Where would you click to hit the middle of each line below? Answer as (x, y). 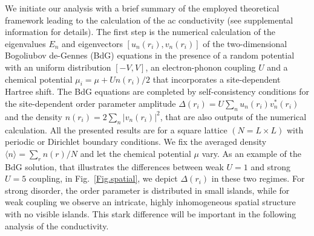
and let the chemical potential (136, 153)
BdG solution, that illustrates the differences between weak (114, 166)
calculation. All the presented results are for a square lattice (116, 129)
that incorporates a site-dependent (217, 79)
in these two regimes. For (258, 178)
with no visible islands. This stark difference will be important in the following (151, 213)
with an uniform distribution (58, 67)
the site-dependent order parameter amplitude (90, 103)
